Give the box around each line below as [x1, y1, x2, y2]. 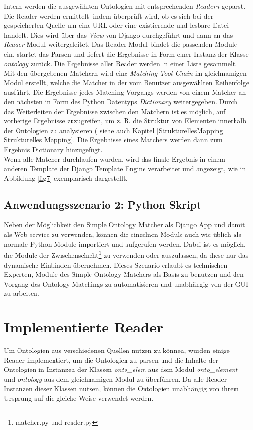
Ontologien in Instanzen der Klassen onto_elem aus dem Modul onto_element [4, 364, 238, 374]
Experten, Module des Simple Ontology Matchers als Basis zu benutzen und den [4, 269, 244, 279]
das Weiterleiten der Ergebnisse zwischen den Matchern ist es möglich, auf [4, 106, 226, 116]
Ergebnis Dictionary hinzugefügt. [4, 144, 103, 154]
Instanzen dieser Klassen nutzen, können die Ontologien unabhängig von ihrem [4, 383, 239, 393]
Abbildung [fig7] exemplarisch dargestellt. [4, 173, 128, 183]
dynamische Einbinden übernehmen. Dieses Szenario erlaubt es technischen [4, 259, 228, 270]
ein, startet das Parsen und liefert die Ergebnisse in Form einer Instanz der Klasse [4, 48, 249, 59]
